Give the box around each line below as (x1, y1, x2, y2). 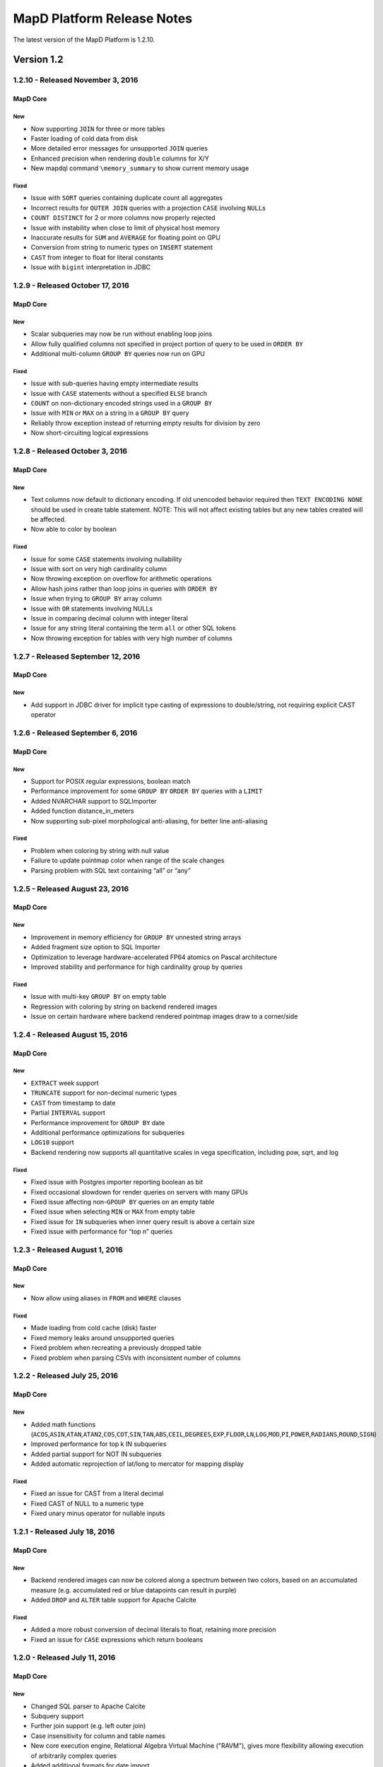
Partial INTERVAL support (30, 1108, 106, 1117)
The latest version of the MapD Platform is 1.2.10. (13, 35, 155, 44)
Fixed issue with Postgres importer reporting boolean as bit (30, 1178, 204, 1187)
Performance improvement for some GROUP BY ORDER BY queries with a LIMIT (30, 787, 263, 795)
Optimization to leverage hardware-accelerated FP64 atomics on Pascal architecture (30, 953, 278, 961)
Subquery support (30, 1712, 84, 1720)
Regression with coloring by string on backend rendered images (30, 1002, 218, 1011)
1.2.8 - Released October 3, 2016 (13, 446, 127, 456)
